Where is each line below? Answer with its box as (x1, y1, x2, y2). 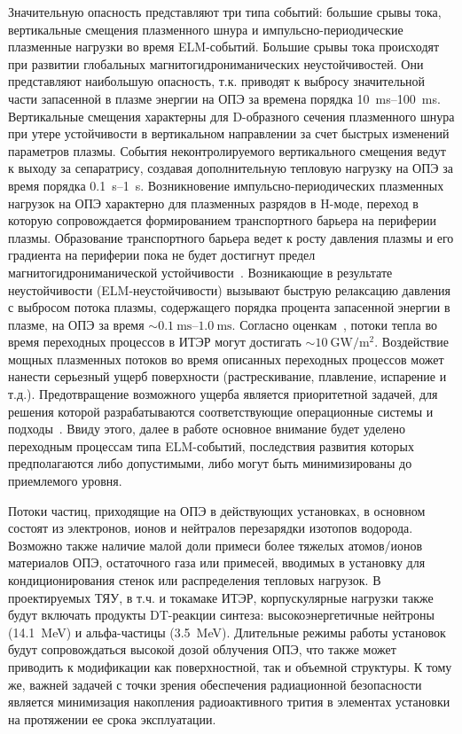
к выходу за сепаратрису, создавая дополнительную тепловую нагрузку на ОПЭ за (8, 159, 453, 177)
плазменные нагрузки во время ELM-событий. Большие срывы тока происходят (8, 37, 440, 56)
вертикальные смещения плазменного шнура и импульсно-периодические (8, 20, 403, 38)
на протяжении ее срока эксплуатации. (8, 709, 216, 728)
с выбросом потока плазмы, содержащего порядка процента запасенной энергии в (8, 298, 450, 316)
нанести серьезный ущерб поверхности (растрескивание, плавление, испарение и (8, 367, 447, 386)
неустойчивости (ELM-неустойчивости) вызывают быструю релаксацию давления (8, 280, 451, 299)
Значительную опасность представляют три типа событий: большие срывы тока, (8, 3, 442, 20)
